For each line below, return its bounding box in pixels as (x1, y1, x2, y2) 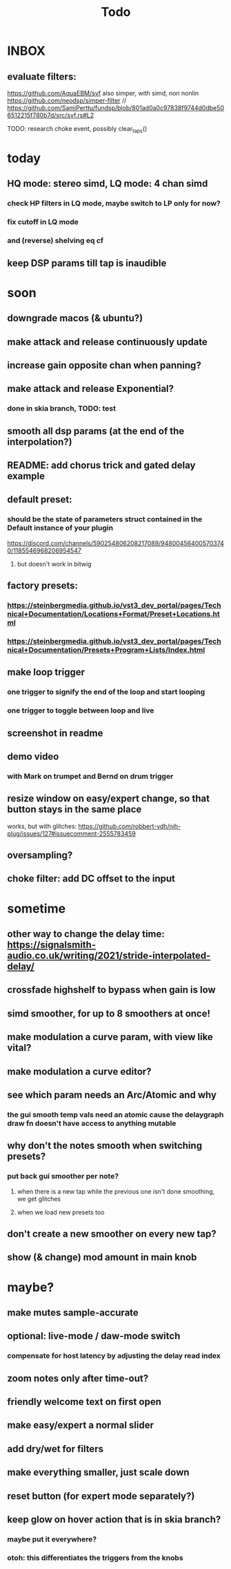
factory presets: (7, 580, 78, 592)
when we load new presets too (17, 1208, 105, 1216)
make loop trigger (7, 666, 85, 679)
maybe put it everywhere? (7, 1534, 97, 1544)
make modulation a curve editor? (7, 1066, 152, 1077)
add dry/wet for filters (7, 1443, 103, 1455)
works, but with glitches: (7, 822, 77, 830)
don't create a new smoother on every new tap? (7, 1228, 217, 1239)
